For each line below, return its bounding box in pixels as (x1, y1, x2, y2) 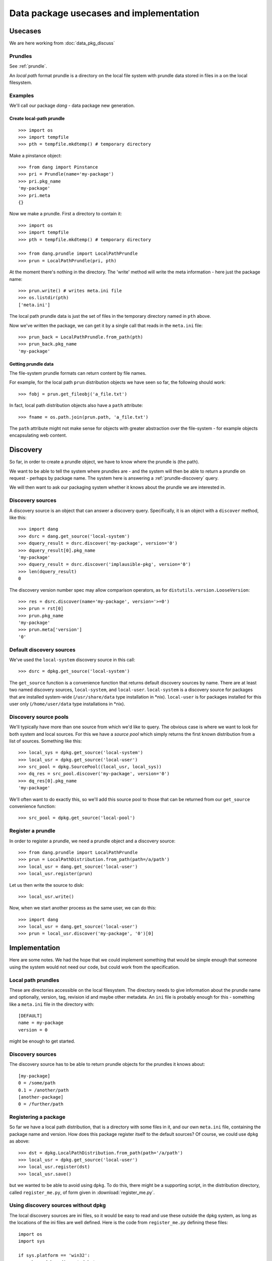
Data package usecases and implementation (9, 8, 200, 19)
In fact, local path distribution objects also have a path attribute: (9, 403, 143, 409)
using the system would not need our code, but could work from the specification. (9, 964, 180, 970)
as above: (9, 1138, 30, 1144)
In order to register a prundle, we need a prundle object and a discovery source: (9, 838, 176, 844)
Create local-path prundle (9, 116, 65, 122)
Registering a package (9, 1114, 65, 1121)
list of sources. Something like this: (9, 738, 82, 744)
